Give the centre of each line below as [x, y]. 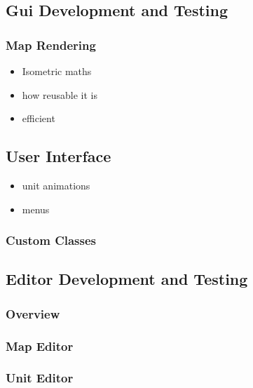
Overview [33, 313]
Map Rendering [51, 45]
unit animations [56, 185]
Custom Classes [51, 240]
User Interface [59, 156]
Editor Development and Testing [127, 279]
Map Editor [40, 346]
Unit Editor [40, 378]
